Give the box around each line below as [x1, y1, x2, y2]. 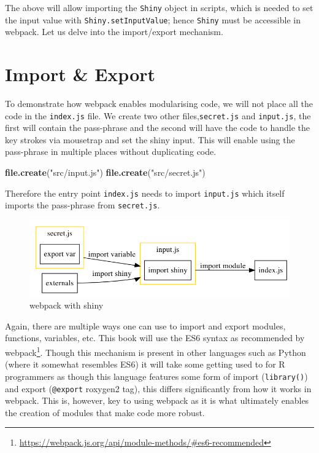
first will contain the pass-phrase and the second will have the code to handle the [5, 121, 310, 134]
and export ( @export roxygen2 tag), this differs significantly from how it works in [5, 382, 312, 395]
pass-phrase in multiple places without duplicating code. [5, 145, 217, 158]
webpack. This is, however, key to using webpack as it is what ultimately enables [5, 394, 309, 407]
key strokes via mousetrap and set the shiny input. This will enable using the [5, 133, 295, 146]
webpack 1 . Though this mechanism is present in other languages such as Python [5, 344, 306, 358]
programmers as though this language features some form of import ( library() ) [5, 369, 308, 382]
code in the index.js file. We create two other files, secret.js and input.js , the [5, 109, 311, 122]
